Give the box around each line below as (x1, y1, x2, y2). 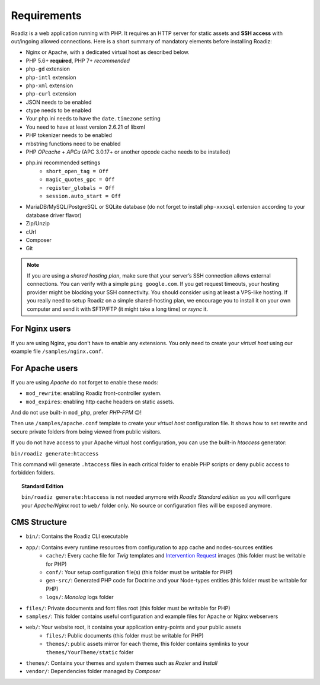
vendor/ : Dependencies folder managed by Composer (25, 668, 161, 675)
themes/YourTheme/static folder (46, 648, 134, 655)
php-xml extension (25, 82, 73, 89)
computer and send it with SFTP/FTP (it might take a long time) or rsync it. (27, 305, 209, 313)
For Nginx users (11, 324, 71, 334)
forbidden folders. (11, 469, 56, 476)
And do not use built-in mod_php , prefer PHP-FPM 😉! (11, 409, 142, 416)
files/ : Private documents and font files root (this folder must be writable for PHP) (25, 604, 231, 611)
